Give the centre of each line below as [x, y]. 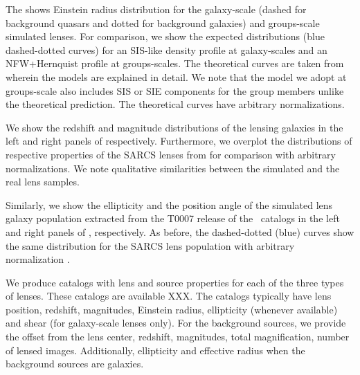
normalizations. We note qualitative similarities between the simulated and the [173, 168]
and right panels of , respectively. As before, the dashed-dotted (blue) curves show [180, 231]
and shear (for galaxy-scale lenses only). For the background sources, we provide [176, 323]
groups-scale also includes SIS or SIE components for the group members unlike [175, 90]
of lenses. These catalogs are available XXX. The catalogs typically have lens [169, 296]
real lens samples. [43, 182]
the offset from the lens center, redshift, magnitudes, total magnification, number [178, 337]
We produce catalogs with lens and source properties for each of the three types [175, 282]
